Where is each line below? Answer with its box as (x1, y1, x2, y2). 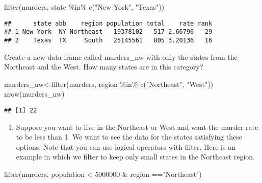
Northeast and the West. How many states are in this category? (4, 61, 203, 72)
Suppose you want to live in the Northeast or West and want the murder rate (16, 121, 258, 132)
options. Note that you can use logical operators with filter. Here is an (16, 141, 235, 152)
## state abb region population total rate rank (4, 19, 213, 27)
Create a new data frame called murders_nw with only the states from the (4, 51, 238, 62)
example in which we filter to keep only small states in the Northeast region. (16, 151, 255, 162)
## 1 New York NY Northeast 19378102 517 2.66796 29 (4, 28, 213, 36)
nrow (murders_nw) (4, 88, 65, 99)
